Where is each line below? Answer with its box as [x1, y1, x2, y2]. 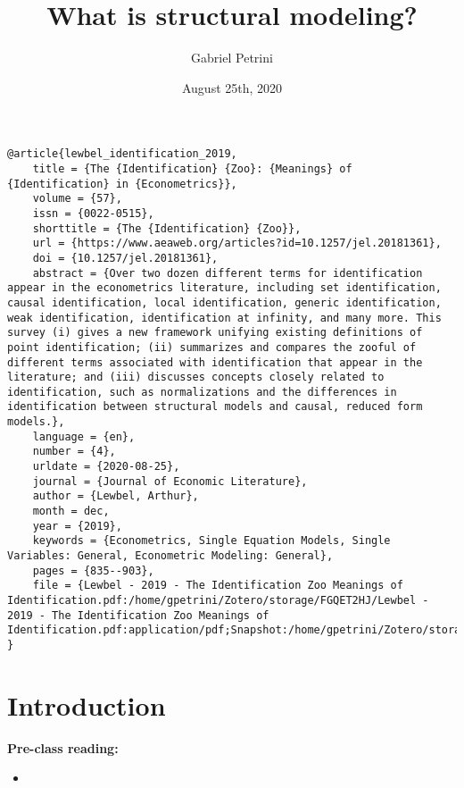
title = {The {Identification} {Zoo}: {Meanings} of [32, 162, 352, 175]
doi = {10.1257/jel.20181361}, [32, 251, 219, 264]
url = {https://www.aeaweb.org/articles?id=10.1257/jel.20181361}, [32, 237, 442, 250]
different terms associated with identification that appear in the [7, 356, 423, 369]
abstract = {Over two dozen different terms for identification [32, 266, 423, 280]
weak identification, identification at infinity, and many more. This [7, 311, 442, 324]
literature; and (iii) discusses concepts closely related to [7, 371, 385, 384]
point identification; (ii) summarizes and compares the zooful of [7, 340, 417, 354]
